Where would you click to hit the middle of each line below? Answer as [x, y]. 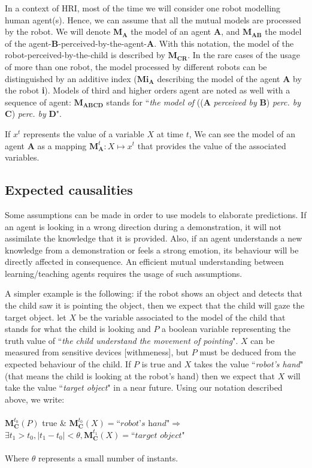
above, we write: [35, 399]
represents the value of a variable [84, 133]
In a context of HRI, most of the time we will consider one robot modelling [143, 8]
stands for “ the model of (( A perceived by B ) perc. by [204, 102]
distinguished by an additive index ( [71, 78]
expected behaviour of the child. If [68, 364]
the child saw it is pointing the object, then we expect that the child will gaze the [155, 305]
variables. [22, 157]
